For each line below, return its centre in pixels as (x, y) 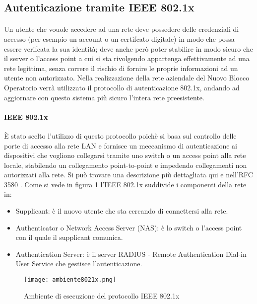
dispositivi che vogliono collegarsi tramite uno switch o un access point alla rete (125, 155)
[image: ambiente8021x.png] (70, 280)
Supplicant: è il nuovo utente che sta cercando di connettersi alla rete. (122, 211)
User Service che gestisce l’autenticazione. (79, 264)
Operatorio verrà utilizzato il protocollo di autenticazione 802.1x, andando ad (122, 87)
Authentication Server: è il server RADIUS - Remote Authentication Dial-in (131, 254)
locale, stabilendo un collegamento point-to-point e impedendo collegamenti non (126, 165)
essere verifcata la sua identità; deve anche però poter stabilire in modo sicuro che (128, 48)
